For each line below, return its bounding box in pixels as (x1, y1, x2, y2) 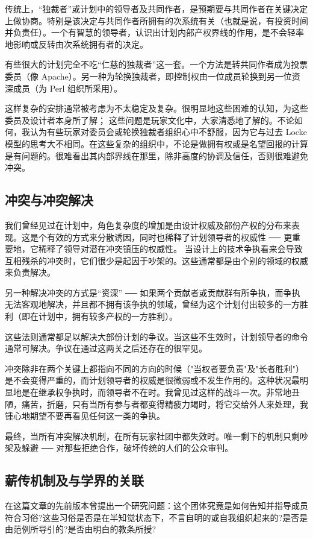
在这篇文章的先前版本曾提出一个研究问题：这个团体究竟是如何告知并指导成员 (5, 499, 308, 512)
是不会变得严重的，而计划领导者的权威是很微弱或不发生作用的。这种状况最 (5, 374, 300, 386)
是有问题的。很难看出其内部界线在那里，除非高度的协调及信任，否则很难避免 (5, 149, 308, 162)
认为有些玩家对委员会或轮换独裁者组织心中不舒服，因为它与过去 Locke (29, 125, 307, 138)
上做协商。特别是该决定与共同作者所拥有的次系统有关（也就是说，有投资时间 (5, 14, 308, 27)
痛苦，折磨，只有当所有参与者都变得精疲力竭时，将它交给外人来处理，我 (21, 397, 308, 410)
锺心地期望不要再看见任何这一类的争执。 (5, 409, 165, 422)
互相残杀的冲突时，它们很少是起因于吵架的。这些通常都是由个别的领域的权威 (5, 254, 308, 266)
